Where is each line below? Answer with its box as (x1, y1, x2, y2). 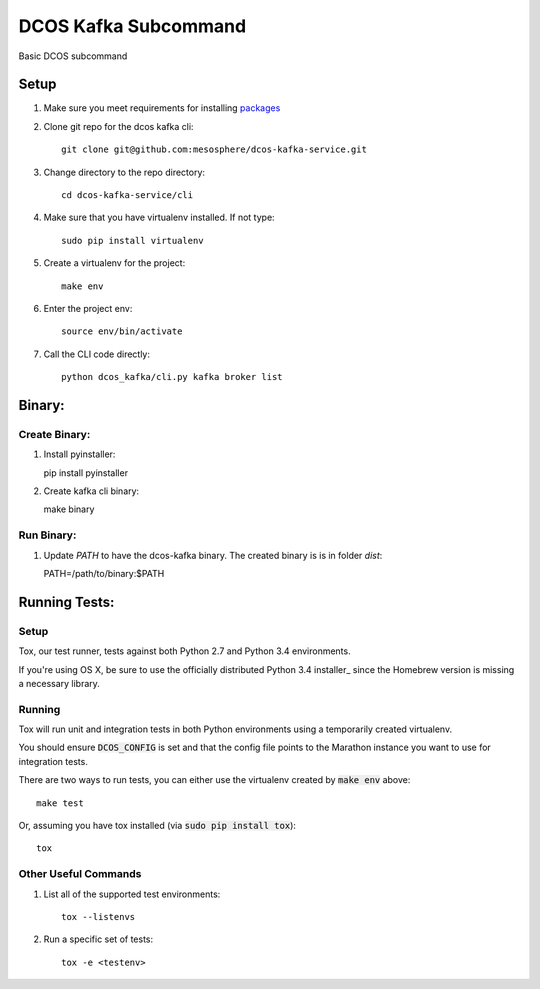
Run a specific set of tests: (43, 933, 154, 945)
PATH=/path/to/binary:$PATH (43, 568, 165, 579)
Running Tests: (18, 593, 115, 610)
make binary (43, 503, 95, 515)
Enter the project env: (43, 302, 133, 314)
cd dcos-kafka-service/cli (61, 190, 194, 201)
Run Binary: (18, 528, 77, 542)
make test (36, 797, 84, 809)
